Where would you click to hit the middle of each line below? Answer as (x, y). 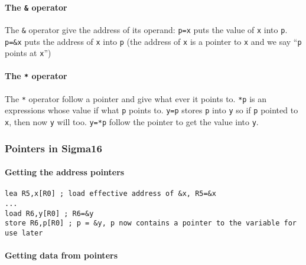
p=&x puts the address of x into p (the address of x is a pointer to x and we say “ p (153, 41)
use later (24, 233)
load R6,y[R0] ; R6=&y (49, 213)
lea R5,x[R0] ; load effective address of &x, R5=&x (110, 194)
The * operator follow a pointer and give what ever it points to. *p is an (136, 98)
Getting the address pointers (65, 172)
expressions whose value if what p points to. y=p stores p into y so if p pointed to (152, 110)
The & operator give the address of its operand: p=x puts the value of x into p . (146, 29)
